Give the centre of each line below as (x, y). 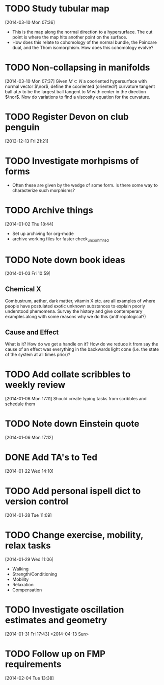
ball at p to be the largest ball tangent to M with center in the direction (76, 91)
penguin (22, 128)
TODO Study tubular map (57, 9)
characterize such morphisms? (43, 190)
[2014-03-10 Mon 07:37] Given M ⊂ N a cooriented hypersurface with (76, 81)
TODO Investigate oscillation (65, 609)
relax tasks (28, 545)
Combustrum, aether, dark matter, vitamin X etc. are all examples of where (80, 301)
